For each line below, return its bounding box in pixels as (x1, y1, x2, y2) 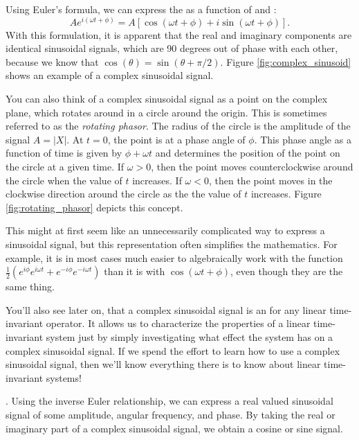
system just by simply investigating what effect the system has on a (46, 329, 333, 344)
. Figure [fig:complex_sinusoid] (220, 54, 351, 69)
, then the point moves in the (208, 173, 333, 187)
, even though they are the (230, 264, 343, 279)
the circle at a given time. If (6, 159, 125, 174)
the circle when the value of (6, 173, 122, 187)
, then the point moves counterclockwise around (151, 159, 353, 174)
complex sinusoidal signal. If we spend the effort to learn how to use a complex (6, 343, 340, 358)
